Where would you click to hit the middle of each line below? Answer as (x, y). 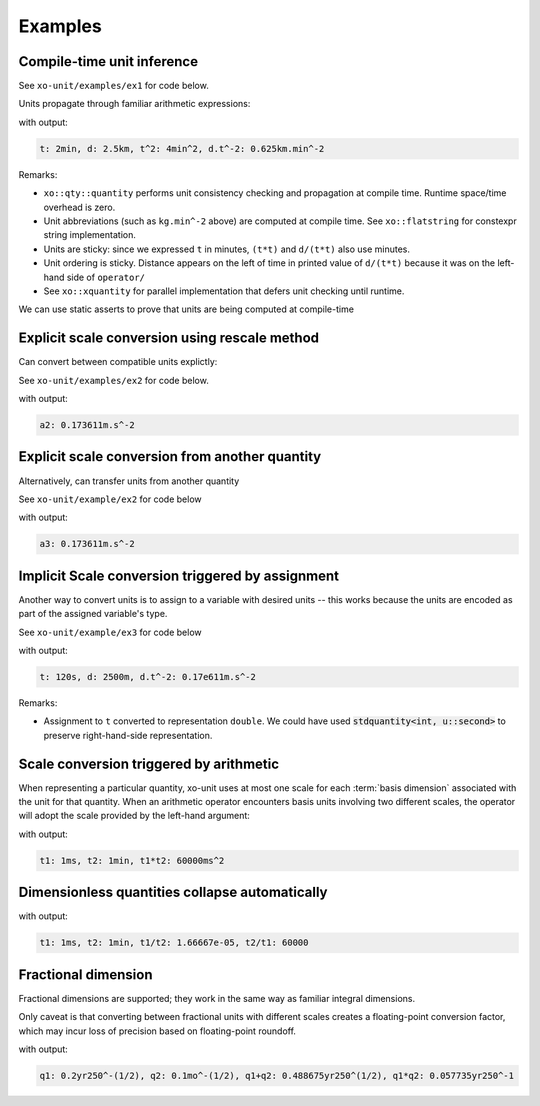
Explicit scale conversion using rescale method (169, 338)
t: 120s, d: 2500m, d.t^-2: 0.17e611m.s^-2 (148, 676)
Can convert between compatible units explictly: (118, 362)
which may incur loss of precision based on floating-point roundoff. (157, 1031)
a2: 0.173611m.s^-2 (87, 425)
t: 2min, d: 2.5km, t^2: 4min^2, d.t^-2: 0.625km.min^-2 (182, 148)
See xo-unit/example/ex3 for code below (110, 632)
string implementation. (90, 235)
